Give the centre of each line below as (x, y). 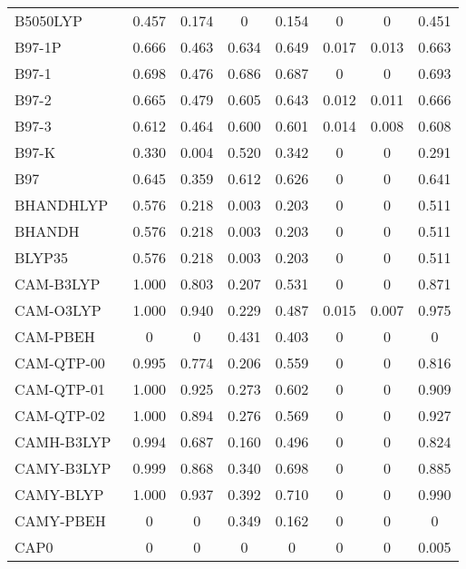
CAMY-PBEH (60, 520)
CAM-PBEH (55, 336)
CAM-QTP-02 (60, 415)
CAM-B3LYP (58, 284)
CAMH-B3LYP (63, 441)
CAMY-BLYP (59, 494)
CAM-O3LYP (58, 310)
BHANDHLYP (62, 205)
